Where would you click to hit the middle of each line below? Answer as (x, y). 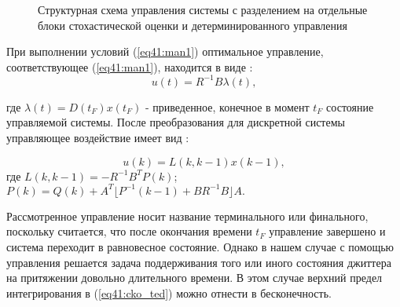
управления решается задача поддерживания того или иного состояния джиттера (199, 262)
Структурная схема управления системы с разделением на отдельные (203, 9)
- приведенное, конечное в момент (227, 106)
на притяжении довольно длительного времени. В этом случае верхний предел (194, 278)
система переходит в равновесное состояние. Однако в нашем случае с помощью (200, 246)
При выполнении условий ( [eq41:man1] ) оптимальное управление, (165, 51)
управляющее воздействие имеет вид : (98, 138)
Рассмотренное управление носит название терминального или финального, (187, 216)
